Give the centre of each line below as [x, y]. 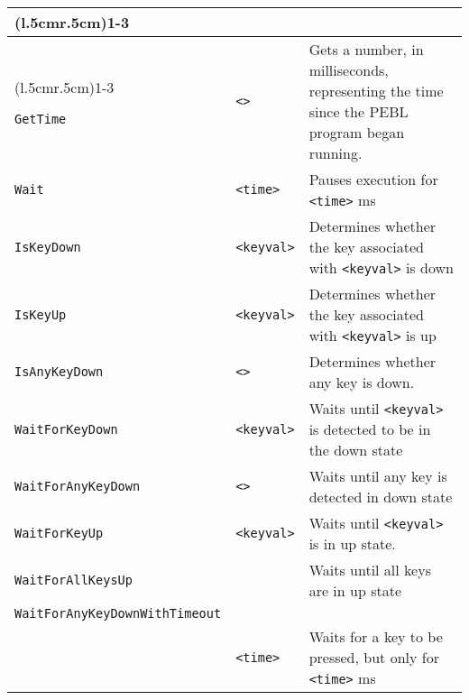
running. [336, 153]
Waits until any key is [378, 476]
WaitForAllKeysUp [74, 580]
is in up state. [352, 543]
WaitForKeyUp [59, 533]
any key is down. [362, 382]
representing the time [376, 91]
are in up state [355, 590]
